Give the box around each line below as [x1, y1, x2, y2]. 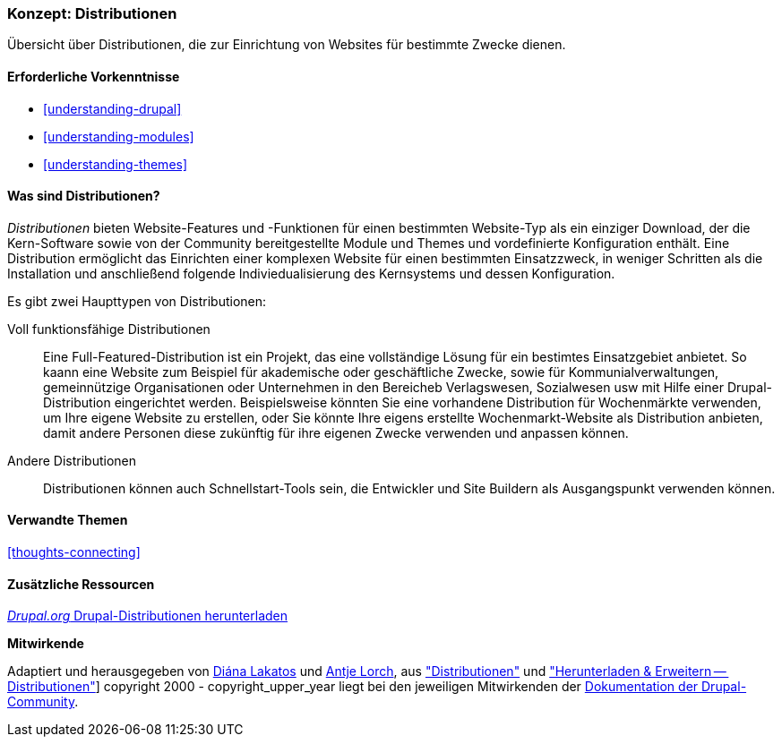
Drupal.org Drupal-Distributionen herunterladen [7, 608, 288, 624]
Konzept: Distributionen [7, 4, 177, 22]
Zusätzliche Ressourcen [7, 576, 155, 592]
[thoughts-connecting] [7, 544, 141, 560]
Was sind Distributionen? [7, 188, 160, 204]
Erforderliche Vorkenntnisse [7, 68, 180, 84]
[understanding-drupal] [43, 100, 182, 116]
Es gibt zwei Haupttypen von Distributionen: [7, 293, 267, 309]
